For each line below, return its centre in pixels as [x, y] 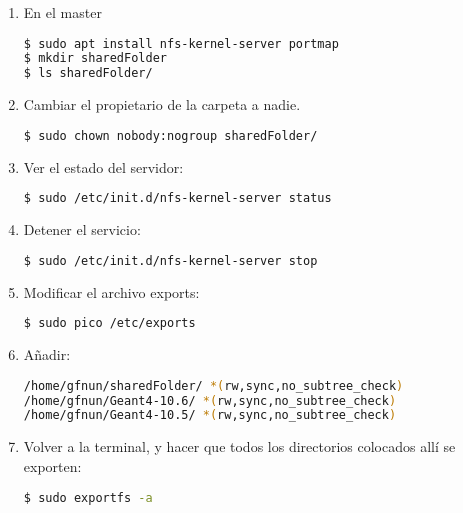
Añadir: [47, 354]
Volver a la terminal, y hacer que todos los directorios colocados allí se [239, 446]
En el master [62, 12]
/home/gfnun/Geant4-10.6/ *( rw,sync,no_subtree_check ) [210, 400]
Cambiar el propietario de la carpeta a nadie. [162, 104]
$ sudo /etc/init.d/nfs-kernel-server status [177, 198]
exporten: [52, 465]
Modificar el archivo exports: [111, 291]
